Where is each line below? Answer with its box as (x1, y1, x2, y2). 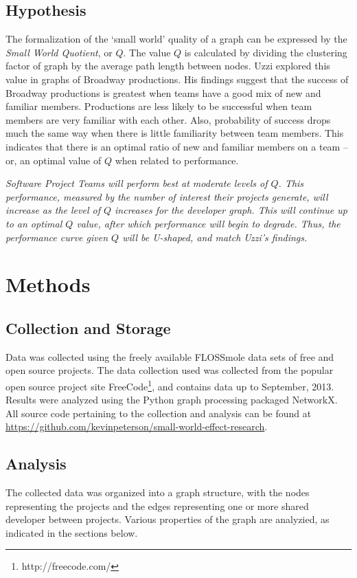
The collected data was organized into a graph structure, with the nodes (5, 485, 310, 500)
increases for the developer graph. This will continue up (115, 203, 347, 217)
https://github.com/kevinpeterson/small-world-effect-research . (5, 419, 268, 434)
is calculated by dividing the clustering (184, 45, 347, 59)
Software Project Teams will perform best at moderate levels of (5, 176, 268, 190)
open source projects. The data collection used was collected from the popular (5, 363, 334, 377)
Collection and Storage (5, 317, 171, 338)
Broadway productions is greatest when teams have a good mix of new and (5, 85, 321, 100)
